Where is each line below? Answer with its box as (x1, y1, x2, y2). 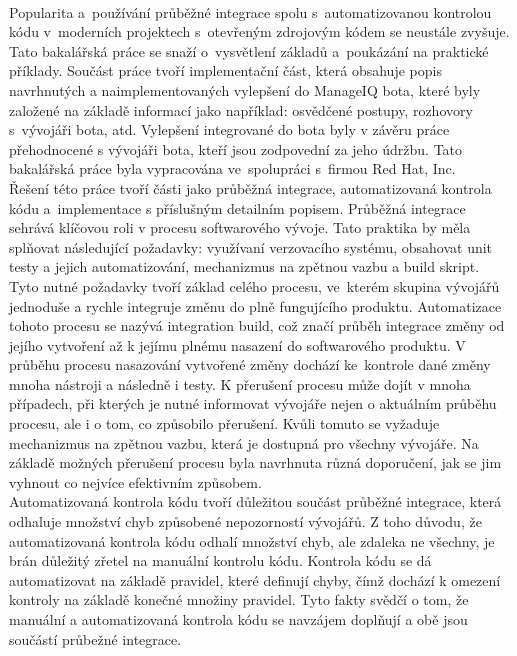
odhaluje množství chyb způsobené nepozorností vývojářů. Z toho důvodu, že (9, 511, 482, 532)
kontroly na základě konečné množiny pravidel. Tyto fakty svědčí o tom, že (9, 589, 469, 610)
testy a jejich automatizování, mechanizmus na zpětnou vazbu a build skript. (9, 256, 480, 277)
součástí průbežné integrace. (9, 628, 182, 649)
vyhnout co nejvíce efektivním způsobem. (9, 471, 262, 492)
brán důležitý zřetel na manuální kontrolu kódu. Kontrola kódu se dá (9, 550, 432, 571)
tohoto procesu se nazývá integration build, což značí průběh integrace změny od (9, 315, 505, 336)
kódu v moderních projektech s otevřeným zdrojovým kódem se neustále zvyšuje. (9, 21, 510, 42)
